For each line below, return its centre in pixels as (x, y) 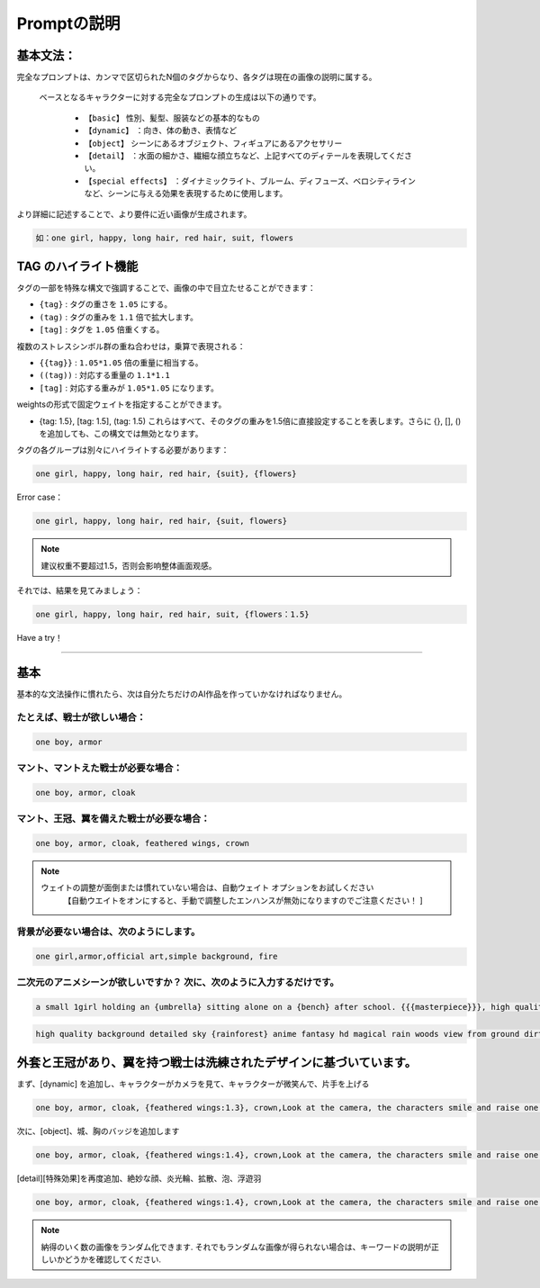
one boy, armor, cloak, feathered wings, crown (142, 843)
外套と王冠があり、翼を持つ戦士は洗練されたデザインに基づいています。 (217, 1063)
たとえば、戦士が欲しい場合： (81, 717)
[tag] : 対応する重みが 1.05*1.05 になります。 (129, 388)
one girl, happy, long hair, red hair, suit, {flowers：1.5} (172, 615)
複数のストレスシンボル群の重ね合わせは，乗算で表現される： (131, 346)
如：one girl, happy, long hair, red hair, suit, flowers (165, 238)
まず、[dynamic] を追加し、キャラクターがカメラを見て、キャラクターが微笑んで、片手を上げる (193, 1084)
